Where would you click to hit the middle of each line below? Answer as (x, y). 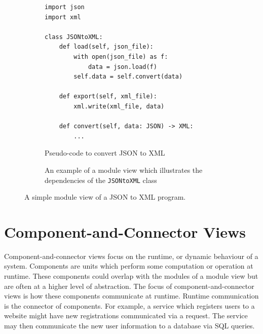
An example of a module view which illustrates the (124, 170)
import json (65, 7)
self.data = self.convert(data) (128, 77)
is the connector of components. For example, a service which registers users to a (129, 305)
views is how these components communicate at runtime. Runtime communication (131, 296)
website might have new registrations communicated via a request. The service (126, 316)
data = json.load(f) (122, 67)
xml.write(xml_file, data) (119, 106)
